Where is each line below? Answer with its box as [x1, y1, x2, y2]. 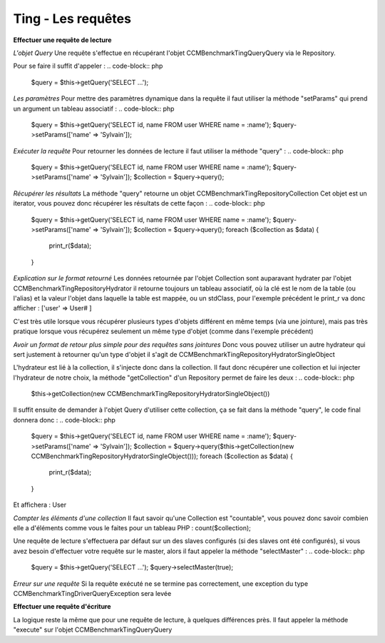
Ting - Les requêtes [13, 11, 132, 26]
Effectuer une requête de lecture [13, 36, 112, 44]
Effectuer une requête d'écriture [13, 602, 111, 611]
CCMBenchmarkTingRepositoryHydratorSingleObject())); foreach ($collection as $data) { [31, 452, 294, 460]
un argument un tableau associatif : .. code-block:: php [13, 104, 175, 113]
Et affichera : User [13, 500, 67, 510]
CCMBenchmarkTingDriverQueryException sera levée [13, 589, 172, 597]
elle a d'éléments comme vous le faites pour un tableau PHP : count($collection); [13, 524, 251, 532]
